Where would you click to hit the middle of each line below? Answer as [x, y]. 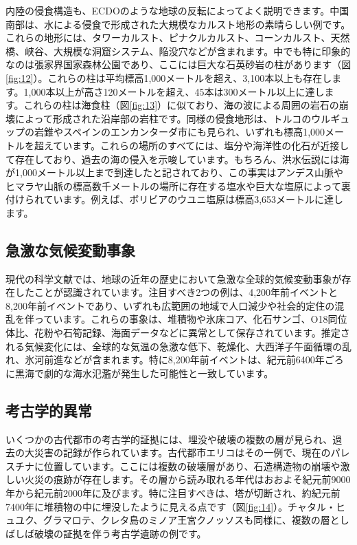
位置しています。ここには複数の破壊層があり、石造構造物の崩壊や [192, 466]
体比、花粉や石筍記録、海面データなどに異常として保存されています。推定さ [178, 333]
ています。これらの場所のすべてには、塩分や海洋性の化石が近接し [201, 145]
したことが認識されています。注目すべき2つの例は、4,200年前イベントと [176, 292]
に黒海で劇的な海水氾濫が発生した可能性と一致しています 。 [140, 373]
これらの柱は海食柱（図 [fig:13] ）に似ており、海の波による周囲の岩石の [181, 105]
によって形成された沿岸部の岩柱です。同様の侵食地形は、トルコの [163, 118]
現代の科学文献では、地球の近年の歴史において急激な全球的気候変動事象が [174, 278]
